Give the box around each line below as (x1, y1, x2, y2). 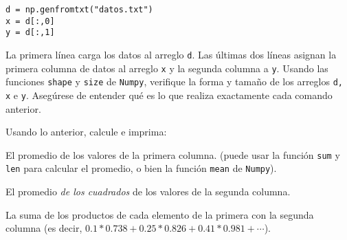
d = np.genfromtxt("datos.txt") (5, 5, 153, 14)
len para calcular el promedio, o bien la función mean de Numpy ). (5, 161, 277, 175)
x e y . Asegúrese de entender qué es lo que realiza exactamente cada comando (5, 87, 333, 102)
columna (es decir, (5, 221, 82, 235)
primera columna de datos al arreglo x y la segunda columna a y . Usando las (5, 61, 328, 75)
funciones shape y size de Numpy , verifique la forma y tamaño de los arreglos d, (5, 74, 343, 89)
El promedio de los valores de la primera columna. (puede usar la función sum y (5, 147, 340, 162)
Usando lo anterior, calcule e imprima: (5, 124, 167, 139)
